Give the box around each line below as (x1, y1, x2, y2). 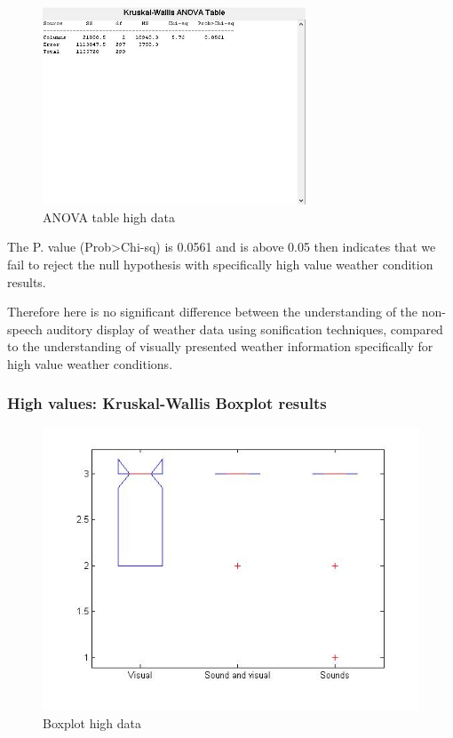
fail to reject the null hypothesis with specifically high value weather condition (7, 254, 433, 273)
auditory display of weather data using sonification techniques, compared (46, 319, 443, 338)
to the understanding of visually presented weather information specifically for (7, 337, 433, 356)
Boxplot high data (43, 713, 142, 732)
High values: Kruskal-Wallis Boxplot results (7, 392, 327, 414)
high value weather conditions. (7, 354, 173, 373)
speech (7, 319, 43, 338)
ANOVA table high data (43, 207, 175, 226)
